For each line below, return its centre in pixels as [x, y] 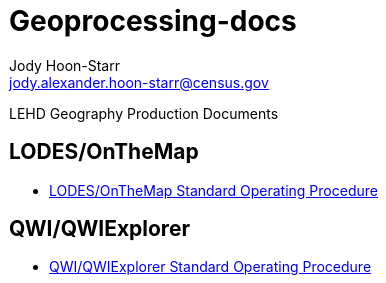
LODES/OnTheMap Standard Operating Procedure [213, 190]
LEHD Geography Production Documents [144, 113]
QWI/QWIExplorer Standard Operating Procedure [210, 267]
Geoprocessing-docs [153, 21]
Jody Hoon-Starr [64, 65]
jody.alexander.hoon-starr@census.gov [139, 82]
